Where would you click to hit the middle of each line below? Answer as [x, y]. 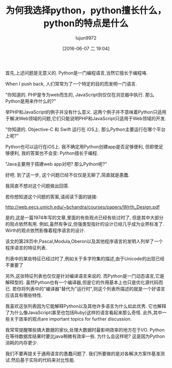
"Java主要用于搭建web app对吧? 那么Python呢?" [56, 164]
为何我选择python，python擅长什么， [86, 11]
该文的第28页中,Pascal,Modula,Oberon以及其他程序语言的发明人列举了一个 [84, 241]
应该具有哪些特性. [24, 295]
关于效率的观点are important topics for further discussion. [71, 319]
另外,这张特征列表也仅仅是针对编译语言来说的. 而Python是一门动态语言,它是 [85, 276]
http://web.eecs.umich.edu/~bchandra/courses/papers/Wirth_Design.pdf [83, 207]
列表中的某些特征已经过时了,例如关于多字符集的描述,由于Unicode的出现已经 [85, 258]
